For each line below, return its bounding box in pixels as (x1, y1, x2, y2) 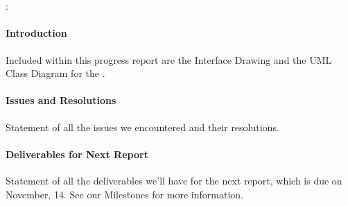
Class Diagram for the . (6, 66, 105, 80)
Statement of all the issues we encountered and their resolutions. (6, 119, 279, 134)
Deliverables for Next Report (6, 146, 148, 161)
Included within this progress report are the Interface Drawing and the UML (6, 52, 332, 67)
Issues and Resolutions (6, 93, 116, 108)
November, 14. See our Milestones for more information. (6, 187, 243, 201)
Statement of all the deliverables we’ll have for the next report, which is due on (6, 173, 342, 187)
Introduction (6, 26, 67, 40)
